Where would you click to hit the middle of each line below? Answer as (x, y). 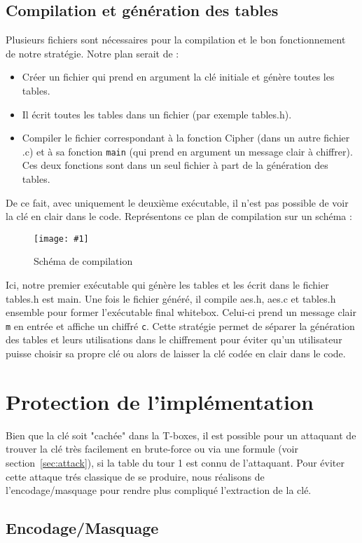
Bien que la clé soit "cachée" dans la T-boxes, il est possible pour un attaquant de (181, 435)
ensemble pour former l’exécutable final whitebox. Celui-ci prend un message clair (181, 312)
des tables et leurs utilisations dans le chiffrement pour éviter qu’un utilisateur (174, 339)
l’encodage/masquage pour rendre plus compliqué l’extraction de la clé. (159, 490)
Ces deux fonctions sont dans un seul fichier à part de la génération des (175, 165)
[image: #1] (61, 239)
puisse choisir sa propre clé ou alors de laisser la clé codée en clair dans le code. (176, 353)
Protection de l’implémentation (160, 401)
